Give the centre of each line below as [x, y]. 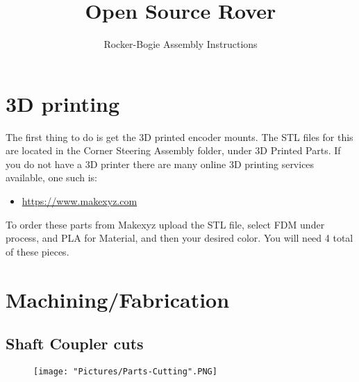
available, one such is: [51, 177]
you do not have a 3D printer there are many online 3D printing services [160, 164]
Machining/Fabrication [118, 299]
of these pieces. [37, 251]
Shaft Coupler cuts [75, 343]
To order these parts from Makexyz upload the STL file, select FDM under [165, 224]
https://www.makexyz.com [80, 201]
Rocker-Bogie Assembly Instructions [181, 44]
